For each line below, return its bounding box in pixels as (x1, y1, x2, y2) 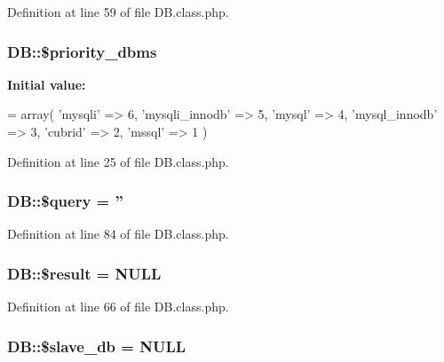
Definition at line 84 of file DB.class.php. (7, 224, 229, 243)
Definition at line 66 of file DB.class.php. (7, 297, 229, 316)
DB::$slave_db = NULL (7, 334, 186, 357)
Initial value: (7, 75, 86, 93)
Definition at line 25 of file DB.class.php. (7, 152, 229, 170)
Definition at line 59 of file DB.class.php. (7, 3, 229, 20)
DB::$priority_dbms (7, 40, 157, 62)
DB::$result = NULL (7, 262, 162, 284)
